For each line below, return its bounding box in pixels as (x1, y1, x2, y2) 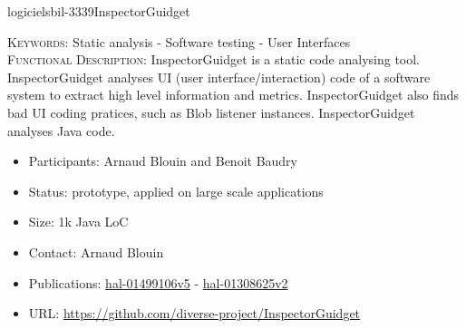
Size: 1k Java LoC (28, 212, 129, 231)
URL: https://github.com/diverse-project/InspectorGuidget (28, 304, 361, 323)
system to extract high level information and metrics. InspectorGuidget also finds (7, 85, 460, 104)
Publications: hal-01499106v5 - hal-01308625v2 (28, 273, 288, 292)
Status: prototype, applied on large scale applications (28, 181, 324, 200)
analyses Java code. (7, 121, 115, 140)
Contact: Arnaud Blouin (28, 242, 164, 261)
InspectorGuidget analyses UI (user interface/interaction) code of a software (7, 67, 431, 86)
